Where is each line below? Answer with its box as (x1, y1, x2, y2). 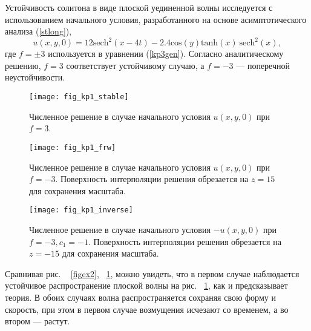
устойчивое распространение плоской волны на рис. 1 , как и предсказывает (5, 279, 288, 292)
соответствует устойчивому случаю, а (66, 59, 205, 71)
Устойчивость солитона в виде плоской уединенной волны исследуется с (5, 1, 273, 13)
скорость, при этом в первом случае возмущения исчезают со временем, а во (5, 303, 289, 315)
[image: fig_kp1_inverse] (29, 206, 133, 215)
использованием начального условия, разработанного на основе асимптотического (5, 13, 307, 25)
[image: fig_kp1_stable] (29, 93, 129, 102)
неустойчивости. (5, 71, 65, 84)
